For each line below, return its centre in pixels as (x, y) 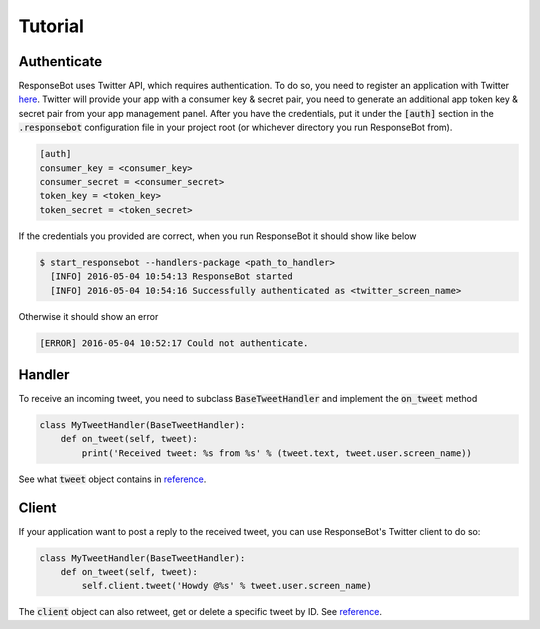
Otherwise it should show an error (88, 316)
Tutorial (51, 26)
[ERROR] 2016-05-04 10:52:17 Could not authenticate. (174, 343)
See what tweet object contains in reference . (112, 479)
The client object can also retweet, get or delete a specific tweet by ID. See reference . (200, 612)
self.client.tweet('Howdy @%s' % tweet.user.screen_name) (226, 586)
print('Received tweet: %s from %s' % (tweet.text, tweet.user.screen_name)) (276, 453)
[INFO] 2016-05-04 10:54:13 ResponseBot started (172, 276)
